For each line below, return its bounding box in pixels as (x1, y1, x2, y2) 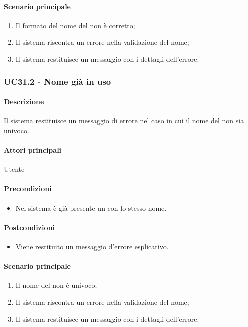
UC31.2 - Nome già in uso (4, 75, 111, 87)
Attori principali (4, 145, 62, 155)
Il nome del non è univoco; (15, 280, 97, 290)
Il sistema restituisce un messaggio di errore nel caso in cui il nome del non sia (4, 115, 244, 126)
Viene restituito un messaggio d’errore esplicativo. (15, 241, 169, 251)
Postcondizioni (4, 222, 55, 232)
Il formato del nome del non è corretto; (15, 20, 135, 30)
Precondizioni (4, 183, 52, 194)
